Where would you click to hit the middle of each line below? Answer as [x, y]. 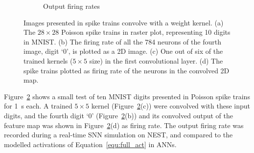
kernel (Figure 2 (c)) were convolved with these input [171, 106]
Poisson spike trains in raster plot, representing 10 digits [146, 32]
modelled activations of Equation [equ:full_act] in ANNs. [90, 144]
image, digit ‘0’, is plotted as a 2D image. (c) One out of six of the [123, 51]
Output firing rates [72, 6]
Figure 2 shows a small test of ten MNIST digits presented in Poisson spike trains [127, 96]
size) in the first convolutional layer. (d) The [156, 60]
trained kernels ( [48, 60]
